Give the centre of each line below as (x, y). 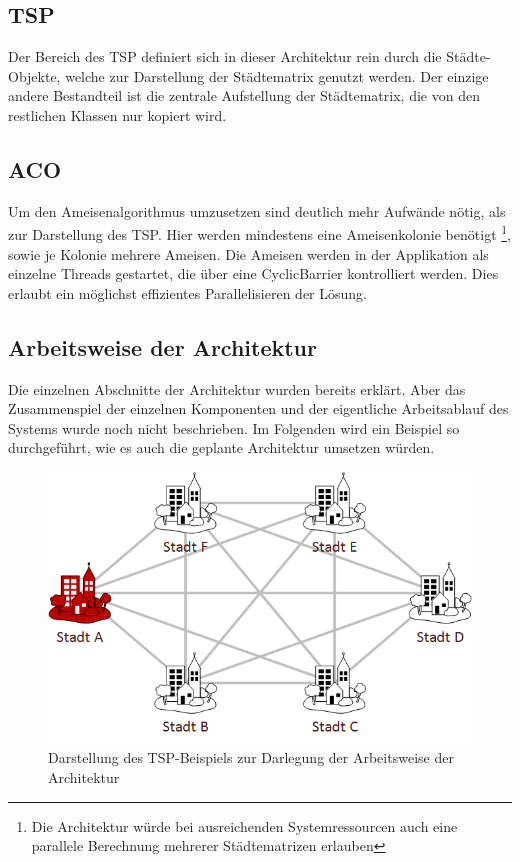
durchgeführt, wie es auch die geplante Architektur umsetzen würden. (221, 447)
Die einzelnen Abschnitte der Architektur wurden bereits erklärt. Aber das (237, 388)
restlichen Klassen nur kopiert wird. (117, 114)
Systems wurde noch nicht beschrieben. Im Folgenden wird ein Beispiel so (234, 427)
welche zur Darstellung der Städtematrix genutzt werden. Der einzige (277, 75)
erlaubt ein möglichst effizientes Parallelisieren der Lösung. (188, 292)
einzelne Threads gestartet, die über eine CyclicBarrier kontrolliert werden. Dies (253, 273)
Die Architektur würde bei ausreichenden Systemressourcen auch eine (244, 825)
